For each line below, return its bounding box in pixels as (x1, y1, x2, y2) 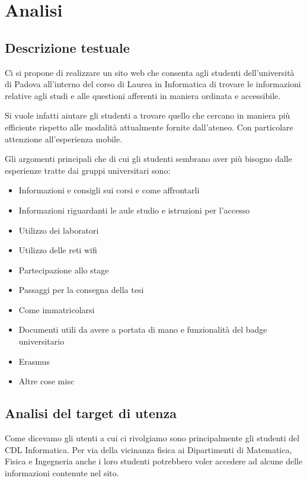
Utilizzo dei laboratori (18, 224, 99, 236)
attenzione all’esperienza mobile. (5, 132, 123, 145)
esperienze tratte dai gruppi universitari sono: (5, 164, 171, 176)
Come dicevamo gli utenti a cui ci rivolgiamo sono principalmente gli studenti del (5, 432, 300, 444)
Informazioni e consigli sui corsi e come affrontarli (18, 184, 200, 196)
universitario (18, 335, 65, 348)
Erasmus (18, 355, 50, 367)
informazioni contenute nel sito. (5, 466, 119, 479)
